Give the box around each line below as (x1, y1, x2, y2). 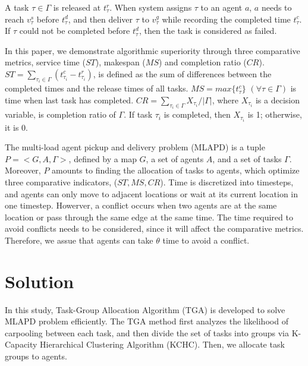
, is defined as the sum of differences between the (93, 67, 272, 80)
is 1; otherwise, (247, 108, 302, 121)
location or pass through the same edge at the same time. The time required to (5, 210, 293, 223)
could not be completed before (19, 24, 130, 37)
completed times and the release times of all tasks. (5, 82, 188, 94)
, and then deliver (68, 12, 133, 25)
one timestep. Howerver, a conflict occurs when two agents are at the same (5, 199, 277, 212)
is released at (53, 1, 101, 13)
